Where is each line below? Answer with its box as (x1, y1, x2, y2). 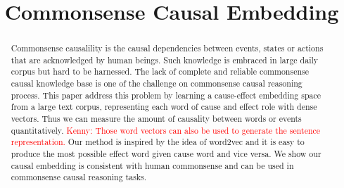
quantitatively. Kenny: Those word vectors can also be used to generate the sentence (11, 124, 321, 136)
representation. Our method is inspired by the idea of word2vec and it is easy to (11, 136, 305, 148)
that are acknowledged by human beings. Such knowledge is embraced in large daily (11, 54, 319, 65)
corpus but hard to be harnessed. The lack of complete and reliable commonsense (11, 65, 310, 77)
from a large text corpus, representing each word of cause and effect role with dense (11, 101, 317, 113)
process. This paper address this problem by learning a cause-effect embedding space (11, 89, 321, 101)
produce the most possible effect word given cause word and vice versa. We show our (11, 148, 321, 160)
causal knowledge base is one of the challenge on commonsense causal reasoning (11, 77, 302, 89)
